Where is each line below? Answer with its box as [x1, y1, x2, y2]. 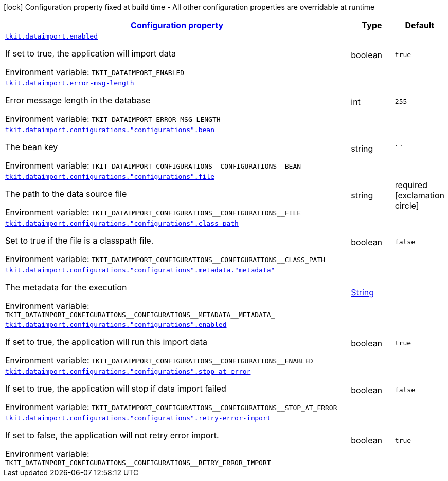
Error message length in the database [5, 95, 151, 105]
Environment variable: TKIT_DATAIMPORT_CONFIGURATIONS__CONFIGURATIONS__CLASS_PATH [5, 254, 326, 264]
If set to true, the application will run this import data [5, 337, 207, 347]
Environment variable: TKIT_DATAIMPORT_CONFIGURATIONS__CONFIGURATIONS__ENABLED [5, 355, 313, 365]
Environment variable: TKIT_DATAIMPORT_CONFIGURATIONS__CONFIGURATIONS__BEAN [5, 160, 301, 171]
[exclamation [395, 190, 444, 200]
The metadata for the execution [5, 282, 127, 292]
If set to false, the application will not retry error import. [5, 430, 219, 440]
